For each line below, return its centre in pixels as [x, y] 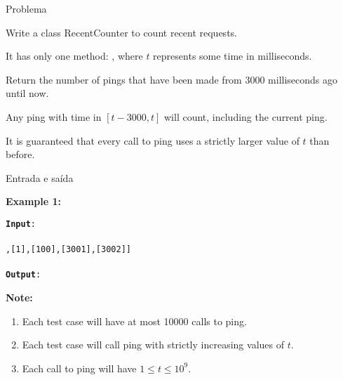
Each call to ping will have [79, 368]
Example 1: [33, 201]
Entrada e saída [40, 177]
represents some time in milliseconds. [233, 56]
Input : [21, 224]
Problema [26, 8]
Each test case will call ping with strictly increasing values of [153, 345]
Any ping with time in [54, 116]
